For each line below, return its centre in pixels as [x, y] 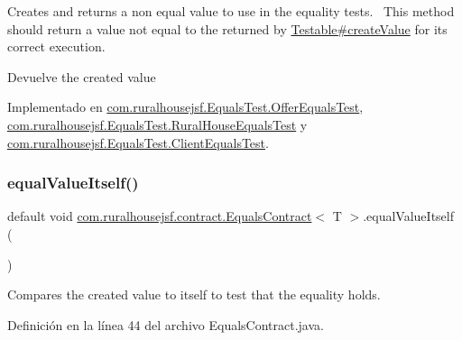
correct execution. [56, 46]
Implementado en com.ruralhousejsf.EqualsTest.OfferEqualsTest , [185, 107]
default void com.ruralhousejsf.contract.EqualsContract [160, 216]
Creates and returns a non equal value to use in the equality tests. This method [231, 11]
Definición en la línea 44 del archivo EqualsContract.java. [166, 324]
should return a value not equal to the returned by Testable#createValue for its [227, 28]
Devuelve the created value [82, 76]
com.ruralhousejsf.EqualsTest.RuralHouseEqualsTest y [157, 124]
